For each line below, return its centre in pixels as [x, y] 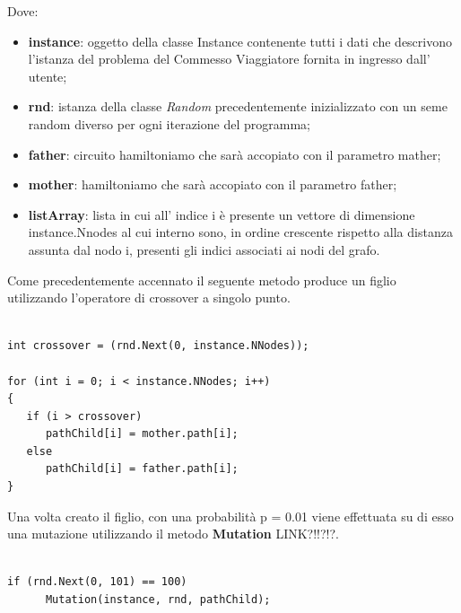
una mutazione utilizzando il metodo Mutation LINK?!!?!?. [173, 534]
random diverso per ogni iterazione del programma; [169, 123]
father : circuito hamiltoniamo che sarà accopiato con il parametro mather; [235, 154]
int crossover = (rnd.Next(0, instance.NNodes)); [158, 346]
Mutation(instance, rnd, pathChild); [158, 600]
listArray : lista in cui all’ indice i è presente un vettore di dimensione [222, 214]
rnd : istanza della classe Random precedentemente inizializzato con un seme [238, 106]
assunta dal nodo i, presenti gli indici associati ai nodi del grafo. [204, 249]
